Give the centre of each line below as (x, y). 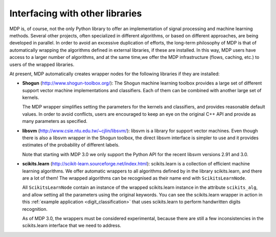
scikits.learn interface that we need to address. (72, 226)
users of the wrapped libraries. (42, 64)
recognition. (35, 209)
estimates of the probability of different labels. (71, 145)
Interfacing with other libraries (76, 13)
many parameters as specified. (55, 121)
